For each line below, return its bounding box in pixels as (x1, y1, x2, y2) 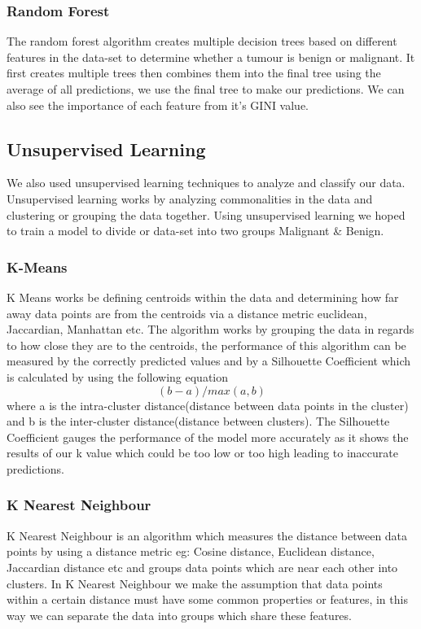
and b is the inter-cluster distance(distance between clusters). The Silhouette (7, 413, 390, 430)
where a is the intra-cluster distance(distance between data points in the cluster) (7, 396, 409, 413)
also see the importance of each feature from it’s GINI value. (7, 96, 309, 113)
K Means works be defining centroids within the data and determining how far (7, 288, 399, 305)
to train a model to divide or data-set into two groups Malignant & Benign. (7, 222, 384, 239)
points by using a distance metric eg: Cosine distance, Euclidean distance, (7, 543, 375, 560)
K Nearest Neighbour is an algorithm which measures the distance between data (7, 526, 408, 544)
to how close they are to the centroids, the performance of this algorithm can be (7, 336, 406, 353)
